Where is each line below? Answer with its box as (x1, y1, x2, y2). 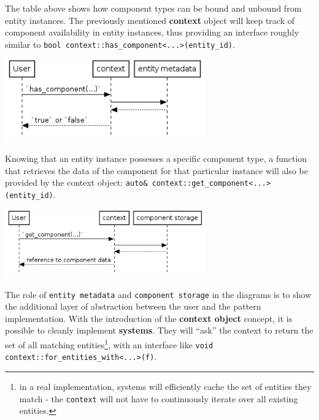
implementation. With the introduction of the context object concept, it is (5, 311, 293, 324)
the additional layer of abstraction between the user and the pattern (5, 300, 261, 313)
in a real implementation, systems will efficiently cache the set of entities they (19, 380, 312, 392)
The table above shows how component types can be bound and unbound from (5, 2, 302, 14)
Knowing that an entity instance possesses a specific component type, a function (5, 152, 307, 165)
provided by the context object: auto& (5, 176, 148, 189)
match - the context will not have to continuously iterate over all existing (19, 392, 298, 405)
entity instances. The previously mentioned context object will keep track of (5, 13, 295, 26)
